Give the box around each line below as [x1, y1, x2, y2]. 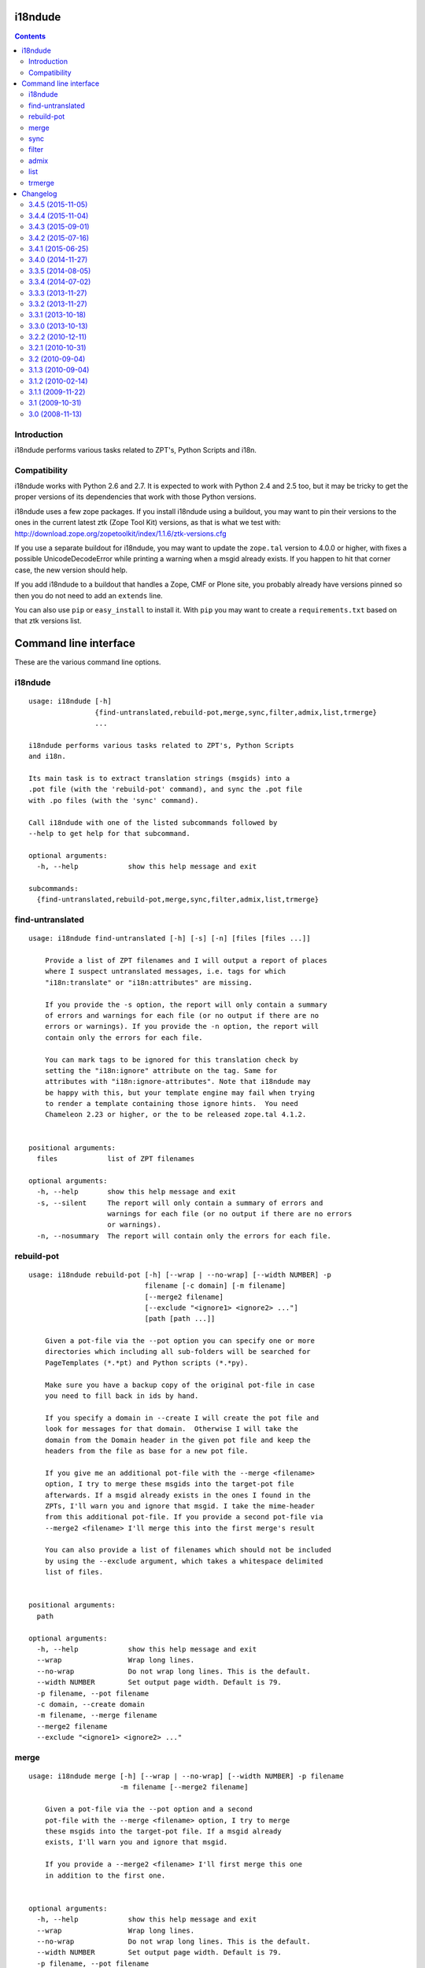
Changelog [21, 189, 57, 198]
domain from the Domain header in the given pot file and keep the [44, 1435, 311, 1445]
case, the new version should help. [14, 565, 128, 575]
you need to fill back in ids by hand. [44, 1392, 199, 1400]
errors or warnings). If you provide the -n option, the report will [44, 1022, 320, 1031]
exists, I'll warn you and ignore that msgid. [44, 1838, 228, 1847]
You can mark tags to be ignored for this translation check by [44, 1055, 298, 1064]
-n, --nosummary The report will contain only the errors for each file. [36, 1231, 332, 1240]
